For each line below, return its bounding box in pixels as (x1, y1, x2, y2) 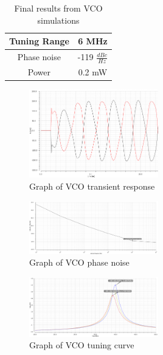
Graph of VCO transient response (29, 179, 155, 192)
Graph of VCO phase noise (29, 256, 130, 269)
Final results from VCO (14, 2, 103, 14)
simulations (37, 13, 80, 26)
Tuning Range (9, 35, 69, 47)
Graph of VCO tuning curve (29, 339, 134, 351)
